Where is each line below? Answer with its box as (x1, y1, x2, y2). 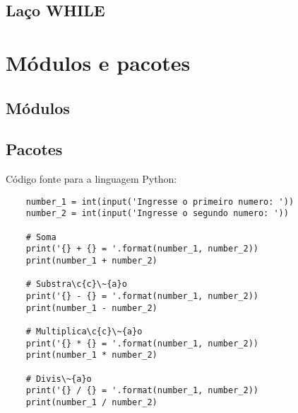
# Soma (25, 232, 56, 242)
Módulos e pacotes (6, 47, 191, 77)
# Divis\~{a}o (25, 373, 92, 384)
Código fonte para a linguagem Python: (6, 171, 177, 186)
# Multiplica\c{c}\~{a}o (25, 326, 143, 336)
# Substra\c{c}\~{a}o (25, 279, 127, 290)
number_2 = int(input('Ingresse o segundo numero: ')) (25, 208, 289, 219)
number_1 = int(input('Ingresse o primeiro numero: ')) (25, 196, 294, 207)
